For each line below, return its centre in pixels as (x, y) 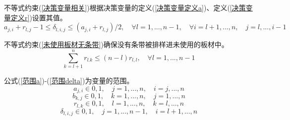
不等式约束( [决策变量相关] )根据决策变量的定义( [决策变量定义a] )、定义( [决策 (125, 7)
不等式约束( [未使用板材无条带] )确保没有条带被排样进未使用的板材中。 (116, 44)
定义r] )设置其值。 (39, 17)
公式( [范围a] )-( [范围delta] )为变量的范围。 (69, 80)
